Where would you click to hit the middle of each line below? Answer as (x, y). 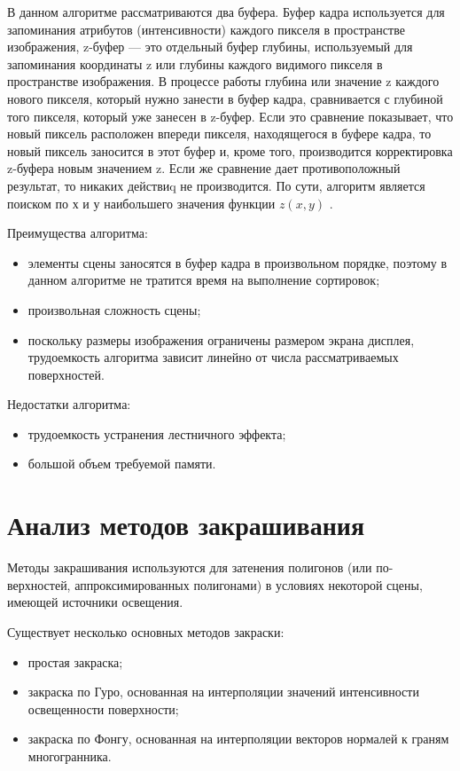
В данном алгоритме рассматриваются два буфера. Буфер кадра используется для (226, 12)
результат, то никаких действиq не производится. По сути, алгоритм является (216, 185)
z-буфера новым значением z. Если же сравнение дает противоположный (204, 168)
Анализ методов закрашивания (186, 525)
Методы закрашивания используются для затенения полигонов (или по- (200, 567)
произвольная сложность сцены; (114, 309)
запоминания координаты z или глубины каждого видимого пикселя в (195, 63)
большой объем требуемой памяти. (122, 464)
